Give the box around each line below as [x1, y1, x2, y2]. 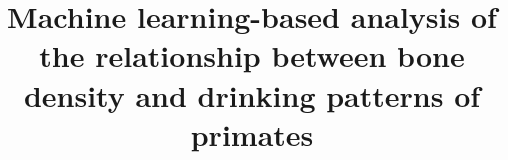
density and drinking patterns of [23, 74, 481, 115]
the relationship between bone [39, 35, 465, 76]
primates [190, 113, 314, 154]
